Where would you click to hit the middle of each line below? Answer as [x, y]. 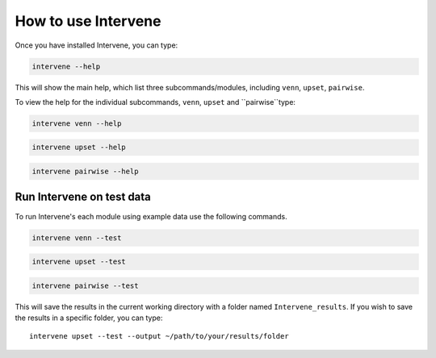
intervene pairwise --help [85, 172]
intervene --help [66, 66]
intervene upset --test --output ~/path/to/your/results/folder [159, 336]
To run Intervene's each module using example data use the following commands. [151, 216]
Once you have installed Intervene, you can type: [96, 45]
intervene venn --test [77, 237]
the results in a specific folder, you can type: [89, 318]
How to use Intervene [88, 21]
